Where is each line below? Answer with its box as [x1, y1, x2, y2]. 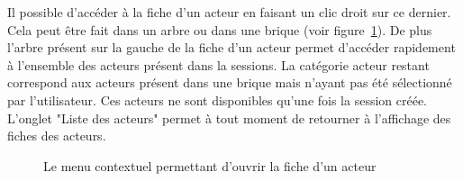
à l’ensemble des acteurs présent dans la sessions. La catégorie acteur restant [7, 55, 430, 74]
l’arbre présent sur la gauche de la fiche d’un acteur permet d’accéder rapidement [7, 38, 456, 57]
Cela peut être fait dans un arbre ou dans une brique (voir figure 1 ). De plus [7, 20, 432, 39]
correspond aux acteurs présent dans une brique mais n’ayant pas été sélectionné [7, 73, 452, 92]
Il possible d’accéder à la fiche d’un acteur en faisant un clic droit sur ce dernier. [7, 3, 451, 21]
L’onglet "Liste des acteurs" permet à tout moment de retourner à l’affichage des [7, 108, 451, 127]
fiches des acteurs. [7, 126, 106, 145]
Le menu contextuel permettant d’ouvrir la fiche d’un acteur [43, 156, 377, 175]
